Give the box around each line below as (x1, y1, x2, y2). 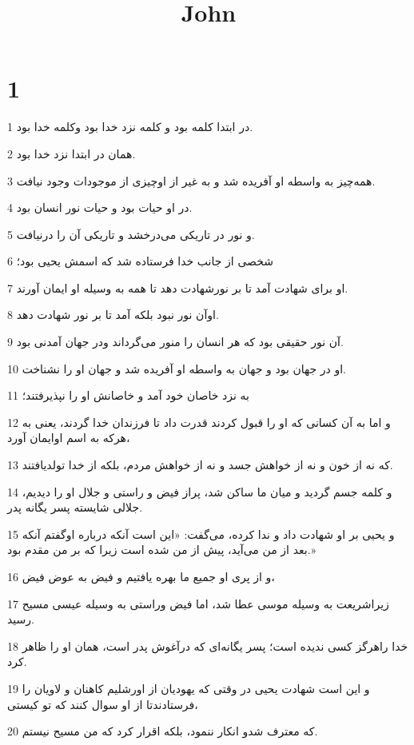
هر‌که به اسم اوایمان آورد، (7, 429, 130, 446)
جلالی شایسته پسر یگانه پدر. (7, 499, 143, 516)
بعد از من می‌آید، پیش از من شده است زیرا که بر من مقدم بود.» (7, 541, 316, 558)
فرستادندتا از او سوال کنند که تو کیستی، (7, 695, 198, 712)
